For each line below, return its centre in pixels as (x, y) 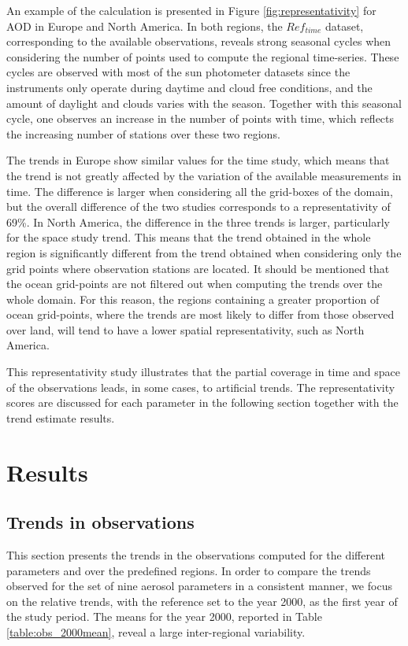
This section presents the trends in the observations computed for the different (196, 555)
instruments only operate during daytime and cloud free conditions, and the (189, 87)
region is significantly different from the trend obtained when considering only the (204, 252)
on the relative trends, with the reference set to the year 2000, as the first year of (202, 601)
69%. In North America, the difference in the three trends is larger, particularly (198, 221)
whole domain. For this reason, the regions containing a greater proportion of (193, 299)
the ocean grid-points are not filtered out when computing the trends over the (195, 284)
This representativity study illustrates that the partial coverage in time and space (203, 372)
